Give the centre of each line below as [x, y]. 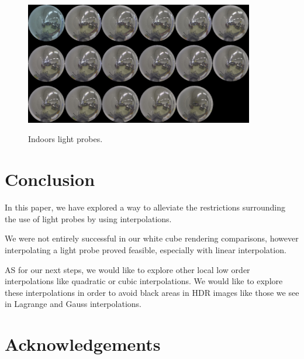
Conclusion [50, 179]
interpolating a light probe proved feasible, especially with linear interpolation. [146, 249]
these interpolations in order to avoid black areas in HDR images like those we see [152, 292]
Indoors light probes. [65, 139]
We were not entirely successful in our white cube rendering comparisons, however [152, 238]
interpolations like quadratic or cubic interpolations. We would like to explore [144, 281]
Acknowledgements [83, 344]
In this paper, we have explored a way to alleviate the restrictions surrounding [145, 207]
